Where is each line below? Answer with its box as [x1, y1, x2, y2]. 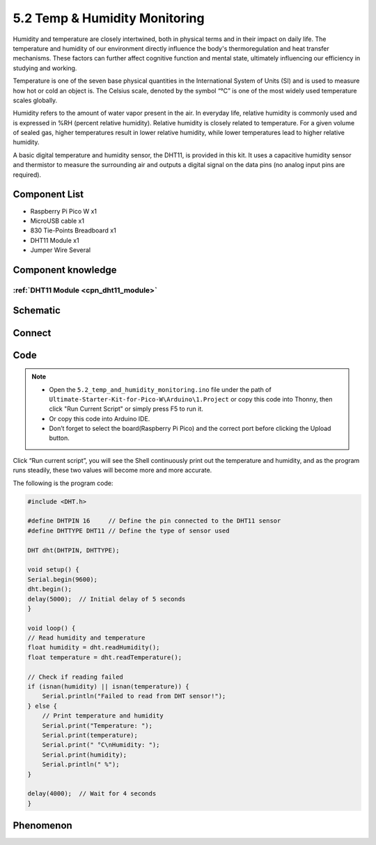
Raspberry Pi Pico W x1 [30, 207, 97, 215]
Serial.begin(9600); [27, 575, 97, 583]
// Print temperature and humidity [42, 712, 164, 720]
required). [13, 171, 42, 179]
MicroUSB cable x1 [30, 216, 85, 225]
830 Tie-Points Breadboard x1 [30, 226, 116, 235]
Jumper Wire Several [30, 246, 91, 254]
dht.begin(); [27, 585, 72, 593]
